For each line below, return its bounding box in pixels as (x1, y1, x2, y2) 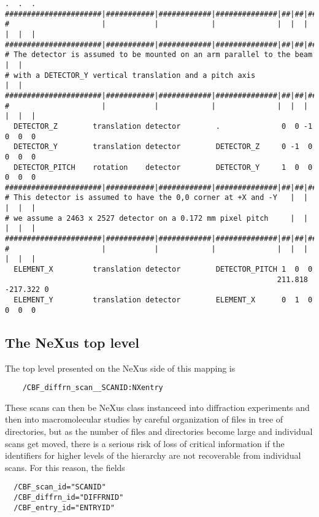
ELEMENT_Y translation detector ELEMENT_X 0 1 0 (13, 296, 313, 305)
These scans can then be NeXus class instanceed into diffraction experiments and (5, 400, 310, 413)
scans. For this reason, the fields (5, 461, 125, 473)
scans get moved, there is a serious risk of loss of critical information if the (5, 437, 285, 450)
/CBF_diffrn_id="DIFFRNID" (13, 493, 124, 502)
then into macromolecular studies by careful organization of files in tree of (5, 413, 283, 426)
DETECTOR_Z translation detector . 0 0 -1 (13, 121, 313, 131)
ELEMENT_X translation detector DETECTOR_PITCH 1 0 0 (13, 265, 313, 274)
